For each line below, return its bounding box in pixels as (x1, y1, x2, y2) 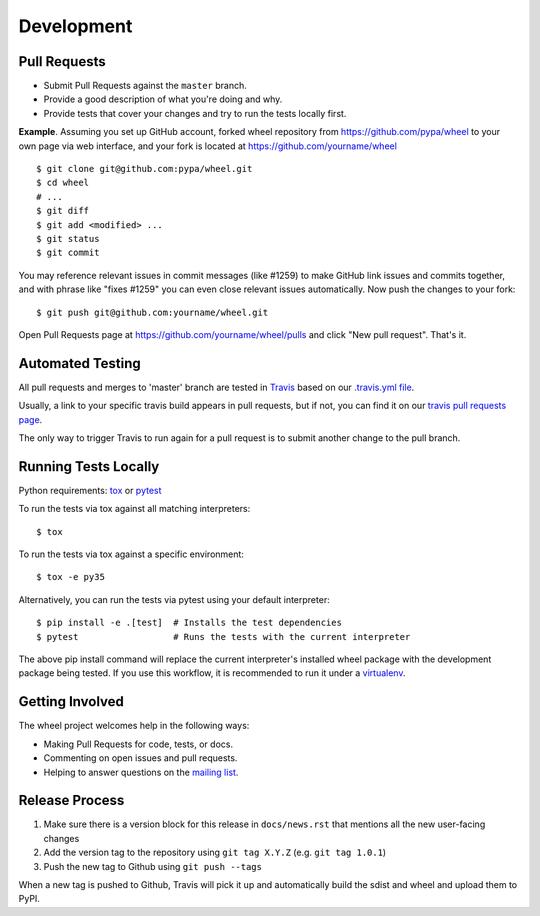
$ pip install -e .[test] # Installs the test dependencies (36, 617, 342, 629)
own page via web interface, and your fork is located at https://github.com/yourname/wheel (18, 140, 397, 152)
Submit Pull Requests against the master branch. (43, 80, 247, 92)
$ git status (36, 233, 100, 244)
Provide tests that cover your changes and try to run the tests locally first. (43, 107, 347, 119)
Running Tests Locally (18, 458, 160, 475)
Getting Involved (18, 693, 124, 710)
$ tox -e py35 (36, 571, 105, 583)
